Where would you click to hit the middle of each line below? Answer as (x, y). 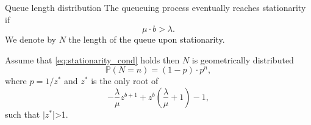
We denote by (30, 39)
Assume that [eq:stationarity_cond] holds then (92, 59)
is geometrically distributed (243, 59)
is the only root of (125, 81)
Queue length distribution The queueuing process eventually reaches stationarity (155, 7)
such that (23, 114)
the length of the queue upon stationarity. (147, 39)
